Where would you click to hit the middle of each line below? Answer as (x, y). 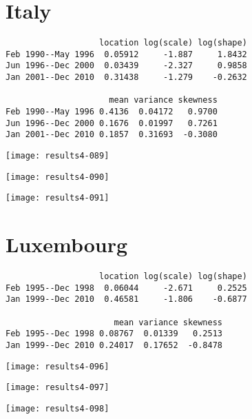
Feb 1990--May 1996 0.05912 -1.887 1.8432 (126, 54)
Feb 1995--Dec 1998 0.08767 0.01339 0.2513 (114, 334)
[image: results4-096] (57, 366)
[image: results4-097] (57, 388)
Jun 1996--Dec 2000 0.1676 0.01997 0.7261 (112, 123)
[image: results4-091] (57, 198)
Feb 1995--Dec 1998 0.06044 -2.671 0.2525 (126, 288)
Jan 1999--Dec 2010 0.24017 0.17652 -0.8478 (114, 346)
